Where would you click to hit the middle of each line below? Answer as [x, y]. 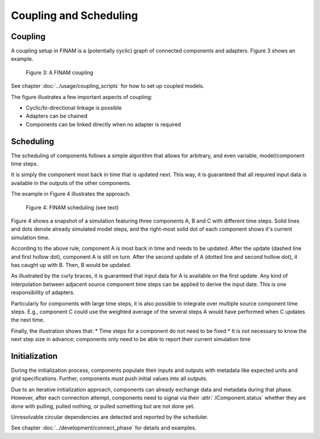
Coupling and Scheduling [75, 15]
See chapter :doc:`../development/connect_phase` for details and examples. [104, 428]
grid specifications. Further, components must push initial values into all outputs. [109, 378]
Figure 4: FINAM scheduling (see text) [72, 207]
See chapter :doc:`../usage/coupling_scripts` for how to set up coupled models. [108, 86]
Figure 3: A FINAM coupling [60, 72]
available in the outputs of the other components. [71, 183]
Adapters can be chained [57, 116]
